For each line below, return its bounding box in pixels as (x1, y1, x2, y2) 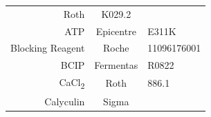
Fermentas (94, 58, 138, 72)
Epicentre (95, 23, 136, 38)
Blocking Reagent (10, 41, 85, 55)
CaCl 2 (59, 75, 85, 91)
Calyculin (44, 94, 85, 108)
